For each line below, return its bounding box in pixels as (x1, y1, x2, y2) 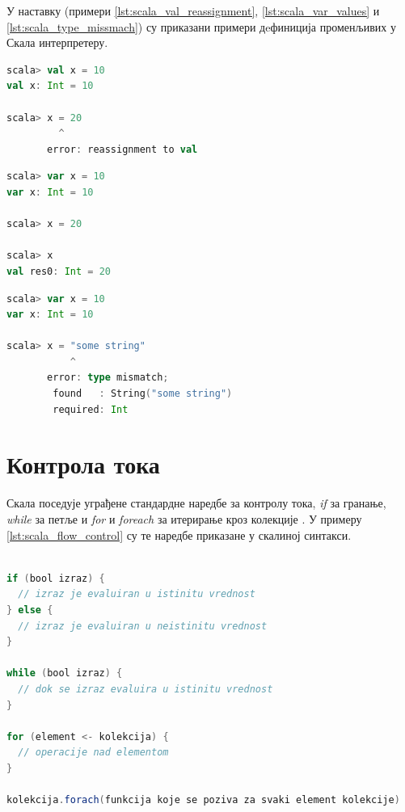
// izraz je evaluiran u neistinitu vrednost (18, 620, 268, 632)
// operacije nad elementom (18, 747, 169, 759)
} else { (6, 604, 53, 616)
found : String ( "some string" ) (53, 388, 233, 400)
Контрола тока (6, 448, 160, 481)
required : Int (53, 403, 129, 415)
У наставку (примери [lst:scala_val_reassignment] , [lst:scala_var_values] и (6, 2, 380, 19)
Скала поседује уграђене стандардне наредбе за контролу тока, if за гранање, (6, 494, 386, 511)
